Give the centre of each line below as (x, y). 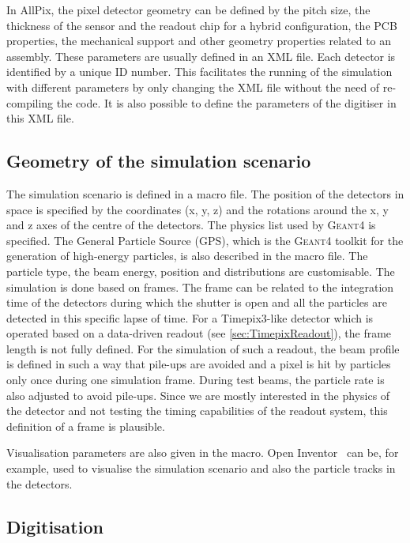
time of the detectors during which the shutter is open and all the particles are (197, 302)
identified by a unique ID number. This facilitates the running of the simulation (199, 72)
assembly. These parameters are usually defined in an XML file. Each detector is (201, 56)
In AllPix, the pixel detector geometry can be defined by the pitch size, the (188, 9)
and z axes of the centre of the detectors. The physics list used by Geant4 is (191, 225)
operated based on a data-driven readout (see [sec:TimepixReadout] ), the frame (199, 333)
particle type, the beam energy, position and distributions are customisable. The (201, 271)
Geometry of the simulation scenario (159, 161)
